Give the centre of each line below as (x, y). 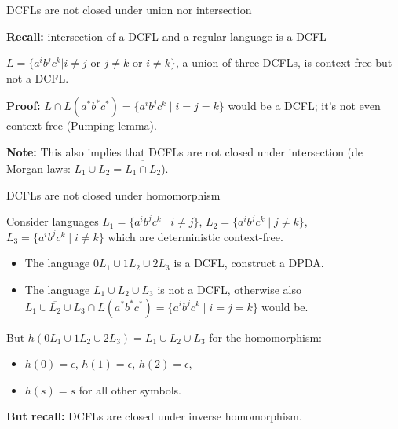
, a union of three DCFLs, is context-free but (284, 62)
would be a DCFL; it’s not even (304, 106)
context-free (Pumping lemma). (82, 125)
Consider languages (53, 221)
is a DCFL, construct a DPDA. (249, 263)
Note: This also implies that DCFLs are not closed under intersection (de (185, 151)
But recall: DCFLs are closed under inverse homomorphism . (154, 416)
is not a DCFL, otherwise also (230, 289)
